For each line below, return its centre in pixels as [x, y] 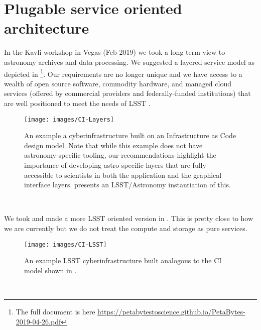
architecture [47, 28]
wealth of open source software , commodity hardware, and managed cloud [118, 83]
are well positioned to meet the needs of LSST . [77, 103]
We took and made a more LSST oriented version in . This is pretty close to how [129, 218]
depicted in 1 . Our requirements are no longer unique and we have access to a [123, 73]
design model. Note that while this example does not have [113, 145]
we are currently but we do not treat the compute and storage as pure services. [126, 228]
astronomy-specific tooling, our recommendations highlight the [120, 155]
